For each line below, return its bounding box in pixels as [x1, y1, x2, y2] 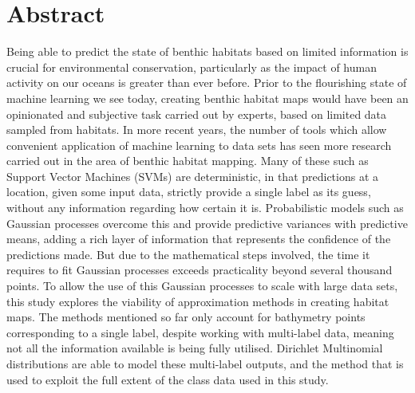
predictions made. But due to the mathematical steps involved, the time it [6, 246, 370, 262]
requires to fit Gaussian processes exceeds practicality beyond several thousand [6, 261, 393, 278]
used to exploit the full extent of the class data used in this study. [6, 371, 329, 387]
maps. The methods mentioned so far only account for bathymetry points [6, 309, 366, 325]
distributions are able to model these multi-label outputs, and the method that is [6, 356, 404, 371]
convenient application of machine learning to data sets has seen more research [6, 136, 392, 153]
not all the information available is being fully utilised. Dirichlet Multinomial [6, 340, 383, 356]
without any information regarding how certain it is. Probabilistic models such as [6, 199, 404, 216]
